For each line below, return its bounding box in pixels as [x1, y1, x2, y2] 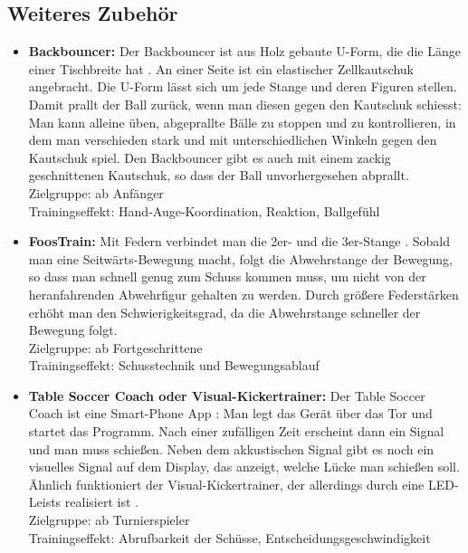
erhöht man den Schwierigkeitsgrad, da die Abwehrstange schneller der [28, 302, 421, 321]
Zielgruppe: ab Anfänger [28, 183, 164, 202]
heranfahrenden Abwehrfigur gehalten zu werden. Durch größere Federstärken [28, 284, 459, 303]
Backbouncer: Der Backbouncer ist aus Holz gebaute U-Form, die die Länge [28, 42, 461, 61]
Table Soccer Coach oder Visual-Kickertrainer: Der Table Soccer [28, 386, 425, 405]
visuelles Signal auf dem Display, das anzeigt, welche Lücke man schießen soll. [28, 457, 460, 476]
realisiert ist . [64, 492, 138, 511]
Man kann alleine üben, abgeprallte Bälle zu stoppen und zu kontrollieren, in [28, 112, 456, 131]
